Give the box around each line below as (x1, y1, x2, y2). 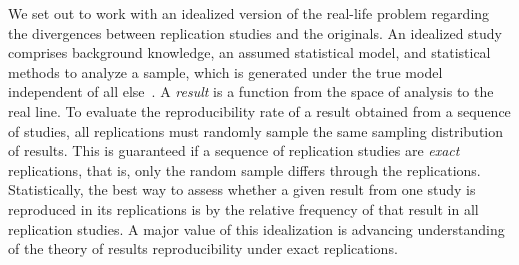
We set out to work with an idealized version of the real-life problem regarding (8, 3, 490, 23)
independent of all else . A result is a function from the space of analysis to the (8, 81, 494, 102)
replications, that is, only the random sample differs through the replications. (8, 159, 481, 180)
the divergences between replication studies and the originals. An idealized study (8, 22, 503, 43)
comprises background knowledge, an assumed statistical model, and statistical (8, 42, 491, 63)
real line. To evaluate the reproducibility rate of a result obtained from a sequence (8, 100, 511, 121)
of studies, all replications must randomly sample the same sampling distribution (8, 120, 504, 141)
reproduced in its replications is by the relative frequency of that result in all (8, 198, 479, 219)
